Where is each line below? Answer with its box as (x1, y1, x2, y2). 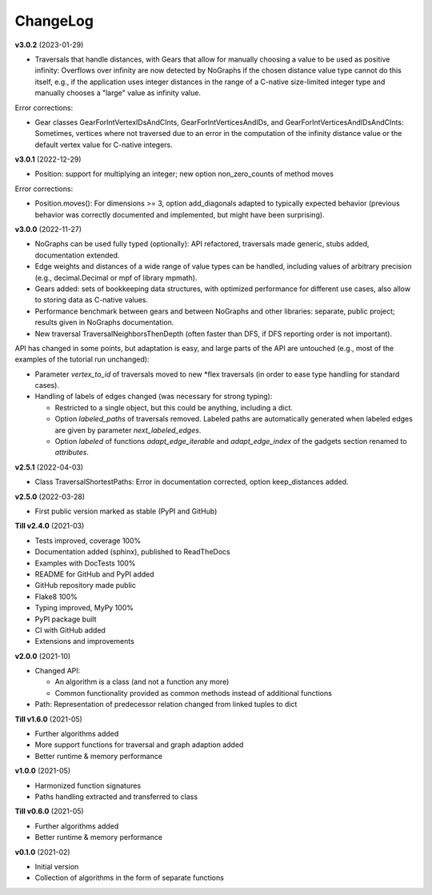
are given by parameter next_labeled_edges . (54, 425, 202, 435)
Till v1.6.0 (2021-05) (14, 714, 83, 724)
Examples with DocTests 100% (34, 558, 136, 568)
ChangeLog (14, 12, 94, 30)
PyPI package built (34, 614, 97, 624)
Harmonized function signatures (34, 781, 142, 790)
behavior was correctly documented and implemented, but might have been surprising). (34, 210, 325, 219)
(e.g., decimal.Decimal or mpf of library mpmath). (34, 273, 198, 282)
